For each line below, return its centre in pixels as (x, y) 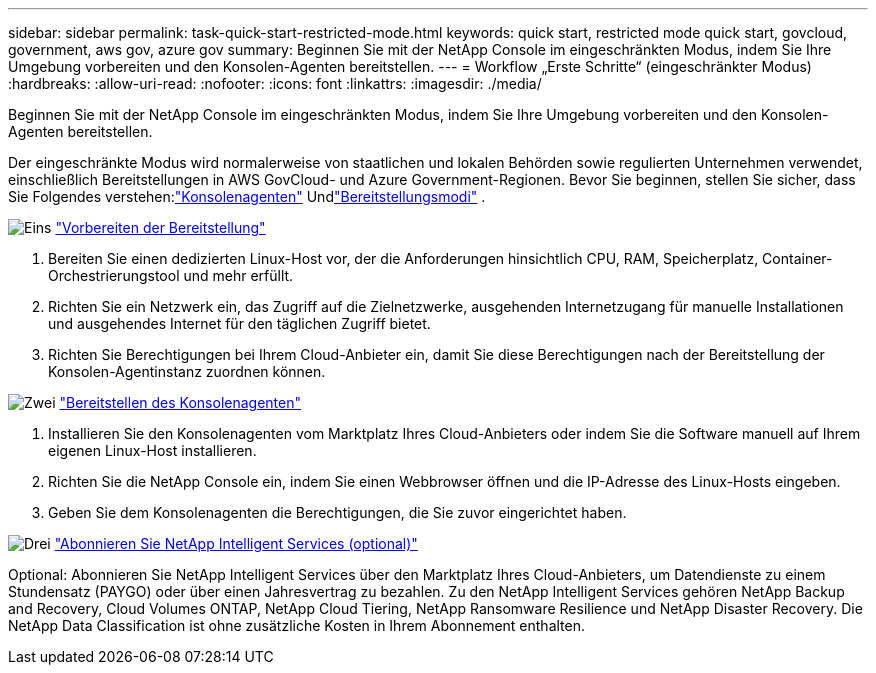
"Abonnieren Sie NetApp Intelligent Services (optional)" (236, 543)
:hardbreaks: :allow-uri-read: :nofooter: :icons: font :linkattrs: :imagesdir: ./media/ (275, 83)
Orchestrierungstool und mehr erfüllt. (171, 275)
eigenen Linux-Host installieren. (152, 450)
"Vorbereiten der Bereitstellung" (160, 227)
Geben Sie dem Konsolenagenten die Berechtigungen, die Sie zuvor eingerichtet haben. (337, 512)
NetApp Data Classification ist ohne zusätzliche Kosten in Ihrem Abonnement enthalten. (297, 625)
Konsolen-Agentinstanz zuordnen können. (187, 371)
